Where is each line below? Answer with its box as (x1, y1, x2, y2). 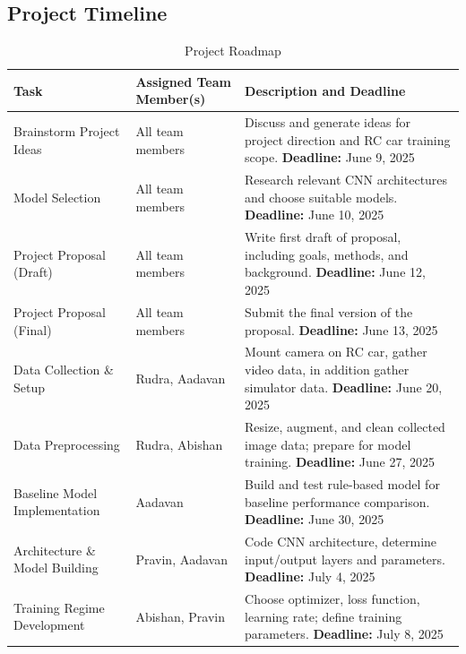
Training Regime (13, 598, 105, 616)
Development (13, 615, 85, 634)
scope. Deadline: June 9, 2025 (245, 148, 415, 167)
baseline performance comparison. (245, 492, 430, 511)
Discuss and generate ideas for (245, 113, 410, 132)
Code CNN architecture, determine (245, 532, 437, 551)
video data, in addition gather (245, 359, 410, 378)
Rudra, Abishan (135, 435, 223, 453)
